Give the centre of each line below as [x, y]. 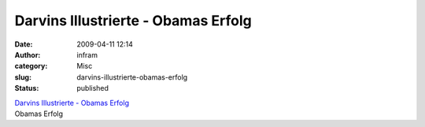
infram [87, 54]
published [93, 88]
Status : [27, 88]
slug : [23, 77]
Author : [28, 54]
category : [31, 66]
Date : [24, 44]
